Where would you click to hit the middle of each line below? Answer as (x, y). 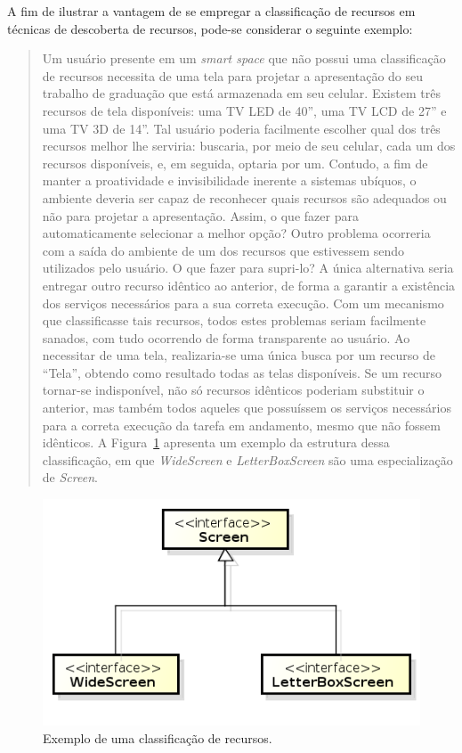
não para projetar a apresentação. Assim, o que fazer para (200, 215)
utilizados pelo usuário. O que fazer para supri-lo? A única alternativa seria (248, 268)
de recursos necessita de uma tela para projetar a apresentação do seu (233, 75)
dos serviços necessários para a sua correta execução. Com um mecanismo (243, 303)
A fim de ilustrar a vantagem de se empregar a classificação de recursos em (211, 11)
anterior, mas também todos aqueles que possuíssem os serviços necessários (247, 408)
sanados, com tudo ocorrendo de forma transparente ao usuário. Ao (226, 337)
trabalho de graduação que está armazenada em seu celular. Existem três (241, 93)
